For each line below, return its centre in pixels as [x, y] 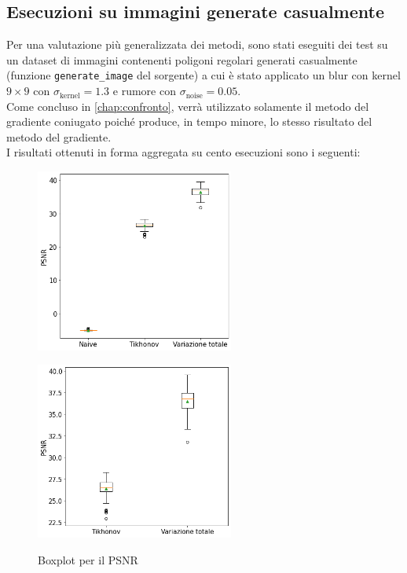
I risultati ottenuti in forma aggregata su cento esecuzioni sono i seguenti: [183, 152]
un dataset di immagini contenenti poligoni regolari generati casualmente [182, 59]
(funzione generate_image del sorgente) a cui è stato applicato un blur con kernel [203, 75]
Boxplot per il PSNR [88, 560]
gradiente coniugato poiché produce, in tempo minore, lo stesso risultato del [189, 121]
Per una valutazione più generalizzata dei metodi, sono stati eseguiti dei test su [197, 44]
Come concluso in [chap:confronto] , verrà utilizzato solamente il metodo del [188, 106]
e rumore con [144, 91]
